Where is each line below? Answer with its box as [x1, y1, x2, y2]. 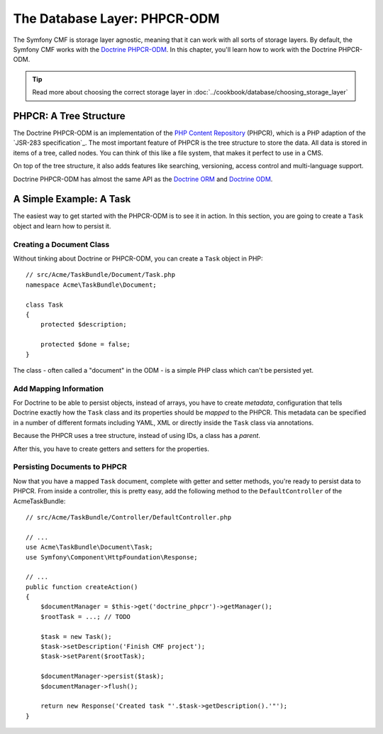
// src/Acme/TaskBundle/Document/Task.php [26, 270, 176, 279]
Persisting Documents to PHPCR [13, 462, 127, 472]
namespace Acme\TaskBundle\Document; [26, 280, 157, 289]
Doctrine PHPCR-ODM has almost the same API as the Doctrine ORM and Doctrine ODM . [13, 175, 273, 183]
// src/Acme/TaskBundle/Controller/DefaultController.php [26, 513, 232, 521]
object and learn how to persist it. [13, 221, 111, 230]
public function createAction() [26, 583, 138, 591]
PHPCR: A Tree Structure [13, 110, 126, 122]
